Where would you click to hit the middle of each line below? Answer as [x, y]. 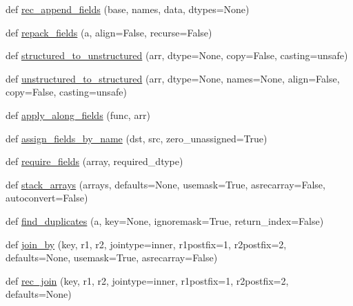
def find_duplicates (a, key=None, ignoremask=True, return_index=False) [165, 220]
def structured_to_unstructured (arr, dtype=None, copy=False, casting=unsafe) [177, 55]
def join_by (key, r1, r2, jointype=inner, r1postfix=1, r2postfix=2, [146, 244]
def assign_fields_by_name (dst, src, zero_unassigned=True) [137, 138]
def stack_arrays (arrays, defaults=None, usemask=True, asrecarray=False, [165, 184]
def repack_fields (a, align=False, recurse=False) [109, 32]
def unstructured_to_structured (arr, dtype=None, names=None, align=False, [173, 78]
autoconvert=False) [47, 198]
